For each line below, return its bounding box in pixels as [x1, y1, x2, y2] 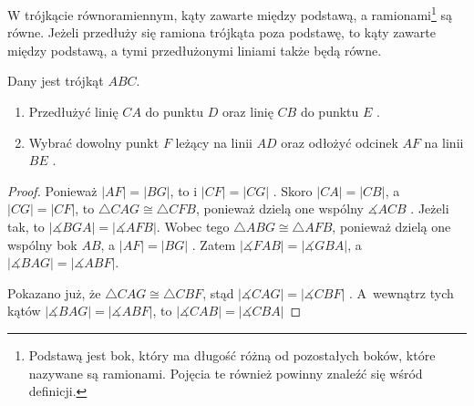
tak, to [7, 217, 45, 235]
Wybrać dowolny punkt [28, 132, 160, 151]
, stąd [202, 283, 234, 302]
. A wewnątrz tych [348, 283, 454, 302]
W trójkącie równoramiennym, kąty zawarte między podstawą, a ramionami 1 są [7, 3, 453, 24]
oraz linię [222, 102, 273, 121]
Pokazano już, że [7, 283, 101, 302]
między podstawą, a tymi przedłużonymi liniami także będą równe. [7, 40, 382, 59]
